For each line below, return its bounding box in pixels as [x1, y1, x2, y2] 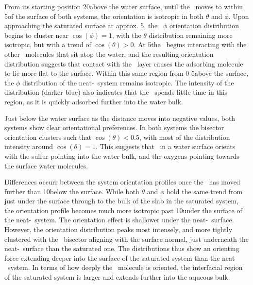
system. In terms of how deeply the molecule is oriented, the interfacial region [7, 262, 243, 272]
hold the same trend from [167, 186, 243, 196]
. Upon [228, 11, 249, 21]
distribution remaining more [149, 30, 233, 40]
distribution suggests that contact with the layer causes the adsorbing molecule [4, 58, 243, 68]
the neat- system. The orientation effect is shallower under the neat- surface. [4, 215, 234, 225]
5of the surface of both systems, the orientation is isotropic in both [4, 11, 204, 21]
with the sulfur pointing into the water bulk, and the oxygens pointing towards [4, 151, 239, 161]
